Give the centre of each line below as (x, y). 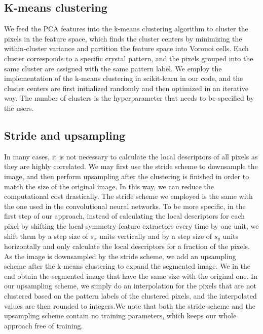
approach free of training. (44, 325)
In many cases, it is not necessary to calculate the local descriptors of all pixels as (131, 156)
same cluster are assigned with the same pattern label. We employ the (113, 68)
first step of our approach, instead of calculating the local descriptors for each (125, 216)
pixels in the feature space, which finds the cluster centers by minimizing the (123, 38)
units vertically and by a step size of (156, 236)
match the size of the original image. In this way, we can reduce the (109, 186)
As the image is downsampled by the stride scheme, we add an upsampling (120, 256)
